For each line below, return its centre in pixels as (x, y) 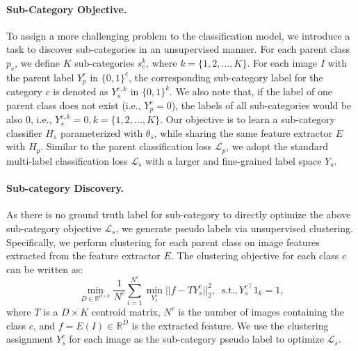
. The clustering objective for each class (255, 255)
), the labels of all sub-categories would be (261, 105)
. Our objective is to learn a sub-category (247, 119)
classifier (24, 132)
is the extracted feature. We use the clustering (230, 325)
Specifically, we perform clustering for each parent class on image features (163, 242)
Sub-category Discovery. (65, 188)
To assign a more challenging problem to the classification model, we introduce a (178, 35)
